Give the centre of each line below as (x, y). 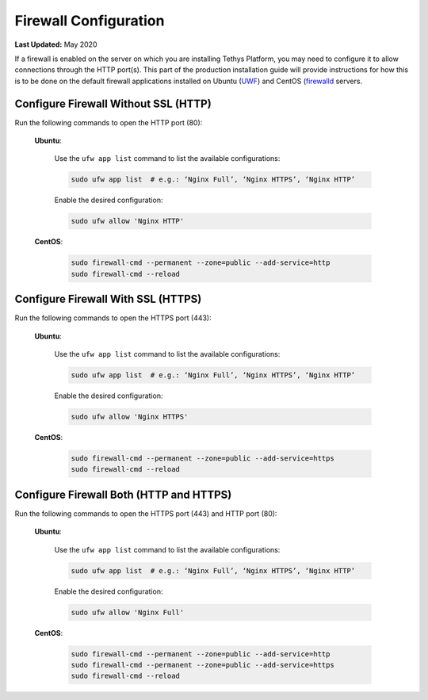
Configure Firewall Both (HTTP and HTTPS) (123, 494)
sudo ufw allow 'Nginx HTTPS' (130, 417)
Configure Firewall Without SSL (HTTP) (113, 103)
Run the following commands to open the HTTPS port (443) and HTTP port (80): (146, 513)
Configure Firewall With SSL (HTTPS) (108, 299)
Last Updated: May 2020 (56, 44)
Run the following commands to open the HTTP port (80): (109, 122)
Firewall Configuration (90, 21)
